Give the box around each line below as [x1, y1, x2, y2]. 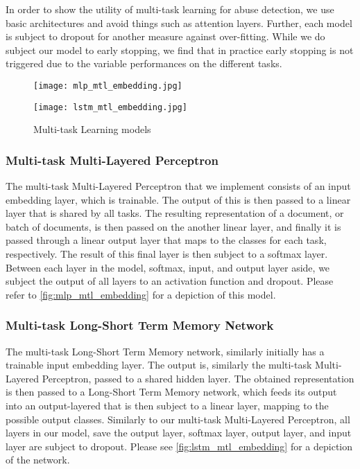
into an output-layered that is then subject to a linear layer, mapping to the [6, 398, 329, 413]
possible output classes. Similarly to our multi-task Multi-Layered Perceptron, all [6, 412, 350, 426]
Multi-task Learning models [33, 122, 151, 136]
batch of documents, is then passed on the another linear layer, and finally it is [6, 219, 341, 233]
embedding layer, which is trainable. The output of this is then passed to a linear [6, 192, 351, 206]
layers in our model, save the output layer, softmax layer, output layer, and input [6, 425, 352, 440]
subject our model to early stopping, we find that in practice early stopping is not [6, 42, 354, 57]
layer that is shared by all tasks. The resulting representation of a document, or [6, 206, 344, 220]
